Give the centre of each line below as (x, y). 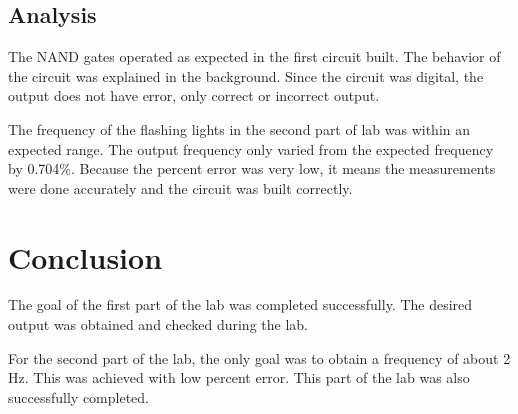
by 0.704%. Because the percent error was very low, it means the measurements (252, 168)
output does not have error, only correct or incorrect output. (194, 95)
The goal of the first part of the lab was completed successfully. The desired (240, 304)
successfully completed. (78, 396)
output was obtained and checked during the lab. (158, 324)
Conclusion (85, 256)
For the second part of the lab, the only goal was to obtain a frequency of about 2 (259, 357)
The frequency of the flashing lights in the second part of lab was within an (239, 128)
